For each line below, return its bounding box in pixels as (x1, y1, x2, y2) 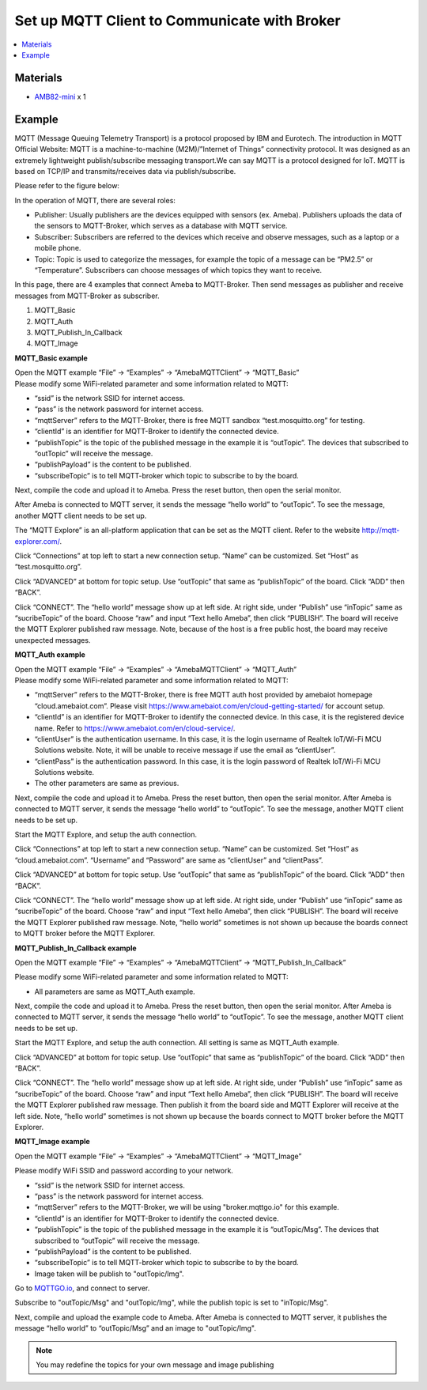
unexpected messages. (14, 635, 91, 644)
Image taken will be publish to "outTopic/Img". (34, 1269, 185, 1279)
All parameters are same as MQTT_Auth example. (34, 987, 195, 996)
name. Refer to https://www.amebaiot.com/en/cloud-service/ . (34, 723, 236, 733)
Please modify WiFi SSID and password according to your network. (14, 1166, 233, 1176)
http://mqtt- (361, 526, 400, 535)
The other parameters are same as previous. (34, 779, 179, 788)
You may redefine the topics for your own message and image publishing (36, 1360, 274, 1369)
